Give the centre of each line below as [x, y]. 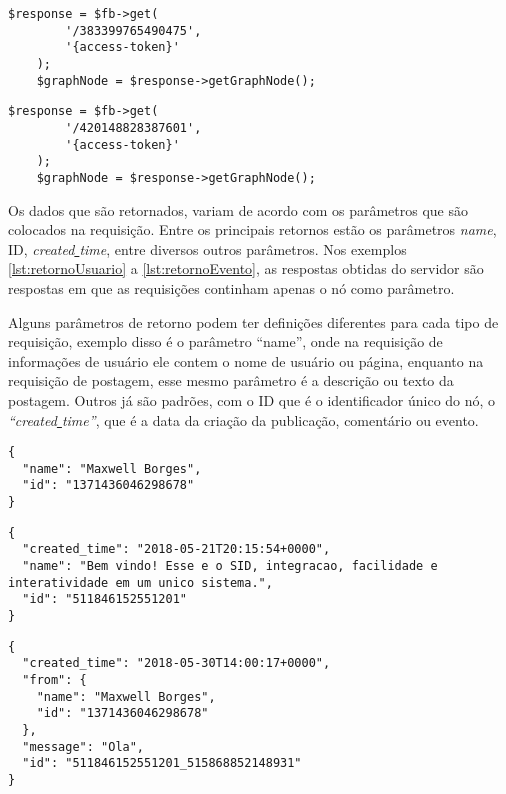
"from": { [54, 679]
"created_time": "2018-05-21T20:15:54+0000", [176, 549]
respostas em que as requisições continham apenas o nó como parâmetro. [231, 287]
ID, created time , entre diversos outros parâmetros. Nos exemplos [207, 248]
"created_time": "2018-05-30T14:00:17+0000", [176, 663]
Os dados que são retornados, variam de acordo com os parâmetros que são [238, 209]
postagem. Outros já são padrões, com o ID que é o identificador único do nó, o [252, 399]
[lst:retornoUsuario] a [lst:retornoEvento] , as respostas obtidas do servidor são [246, 268]
